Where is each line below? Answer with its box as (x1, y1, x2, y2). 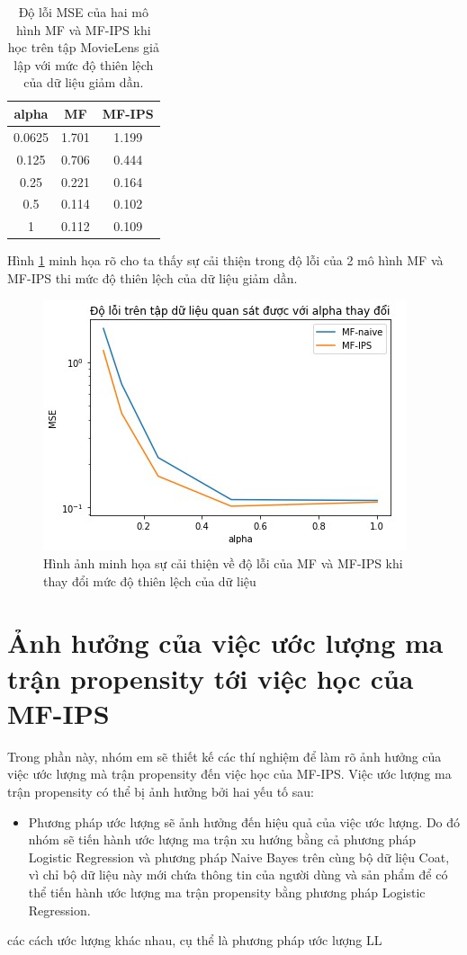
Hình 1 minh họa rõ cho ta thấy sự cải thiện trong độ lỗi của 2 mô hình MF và (7, 251, 444, 270)
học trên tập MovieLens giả (7, 38, 159, 57)
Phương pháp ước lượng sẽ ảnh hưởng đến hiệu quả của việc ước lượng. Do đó (28, 812, 461, 831)
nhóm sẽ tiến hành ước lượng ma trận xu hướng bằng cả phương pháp (28, 830, 417, 849)
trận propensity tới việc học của (7, 659, 414, 696)
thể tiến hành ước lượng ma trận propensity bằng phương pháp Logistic (28, 882, 426, 901)
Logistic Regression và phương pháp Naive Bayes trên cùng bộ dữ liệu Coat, (28, 847, 450, 866)
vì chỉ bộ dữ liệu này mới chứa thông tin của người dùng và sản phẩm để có (28, 865, 448, 884)
